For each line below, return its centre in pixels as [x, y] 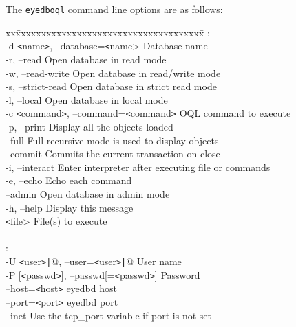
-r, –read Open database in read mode [86, 59]
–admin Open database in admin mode [88, 193]
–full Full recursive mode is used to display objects [112, 140]
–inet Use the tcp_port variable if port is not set [109, 315]
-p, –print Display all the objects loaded [89, 126]
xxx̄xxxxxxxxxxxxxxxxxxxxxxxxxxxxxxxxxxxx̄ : [108, 32]
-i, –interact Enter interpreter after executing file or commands [138, 167]
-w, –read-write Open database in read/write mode [113, 72]
